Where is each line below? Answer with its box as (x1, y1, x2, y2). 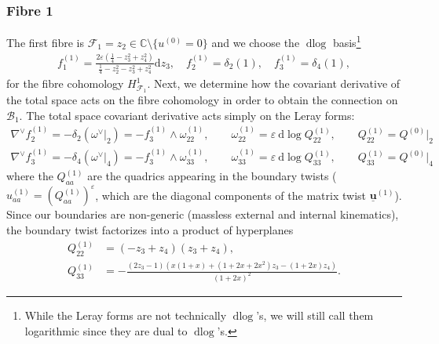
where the (6, 168, 53, 184)
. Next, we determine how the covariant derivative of (147, 75, 401, 92)
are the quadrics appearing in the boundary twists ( (87, 168, 337, 184)
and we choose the (211, 34, 300, 50)
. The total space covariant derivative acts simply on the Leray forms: (19, 107, 355, 123)
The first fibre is (6, 34, 85, 50)
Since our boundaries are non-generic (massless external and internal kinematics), (6, 206, 399, 223)
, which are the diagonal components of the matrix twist (95, 186, 366, 203)
